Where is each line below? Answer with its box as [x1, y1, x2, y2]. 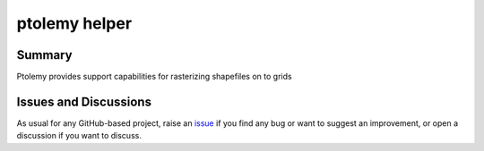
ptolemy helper [16, 13, 133, 33]
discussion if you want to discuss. [16, 130, 143, 141]
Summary [16, 47, 73, 63]
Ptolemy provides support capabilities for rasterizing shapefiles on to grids [16, 71, 292, 82]
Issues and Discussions [16, 94, 152, 109]
